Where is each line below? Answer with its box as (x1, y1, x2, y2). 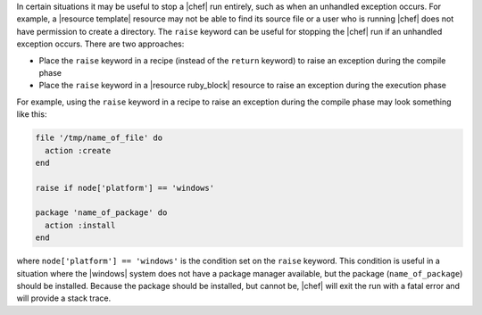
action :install (45, 220, 116, 230)
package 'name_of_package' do (35, 208, 168, 218)
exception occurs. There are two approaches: (16, 38, 185, 49)
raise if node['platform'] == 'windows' (35, 183, 214, 193)
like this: (16, 109, 47, 120)
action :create (45, 145, 112, 155)
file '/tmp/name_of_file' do (35, 133, 163, 143)
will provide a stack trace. (16, 293, 112, 303)
